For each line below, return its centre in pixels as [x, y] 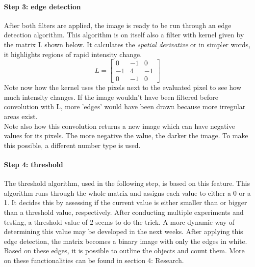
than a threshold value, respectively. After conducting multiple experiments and [124, 212]
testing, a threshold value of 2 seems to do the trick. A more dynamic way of [119, 222]
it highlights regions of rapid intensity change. [73, 54]
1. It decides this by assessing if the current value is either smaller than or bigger [126, 202]
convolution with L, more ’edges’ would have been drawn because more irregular [125, 106]
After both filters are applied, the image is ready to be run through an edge [118, 25]
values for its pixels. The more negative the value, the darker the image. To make [126, 135]
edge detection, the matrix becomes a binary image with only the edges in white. [126, 241]
